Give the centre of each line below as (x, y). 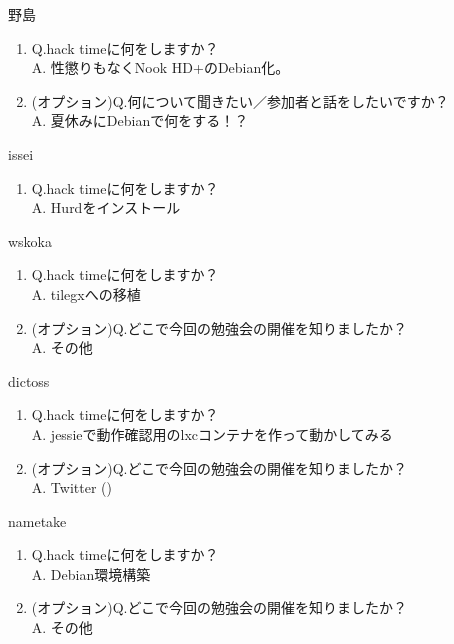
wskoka (30, 240)
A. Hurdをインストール (106, 207)
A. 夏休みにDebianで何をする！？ (140, 120)
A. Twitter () (71, 487)
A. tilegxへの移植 (86, 293)
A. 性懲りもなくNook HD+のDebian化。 (160, 67)
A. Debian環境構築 (91, 573)
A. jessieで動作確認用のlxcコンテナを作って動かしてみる (212, 433)
